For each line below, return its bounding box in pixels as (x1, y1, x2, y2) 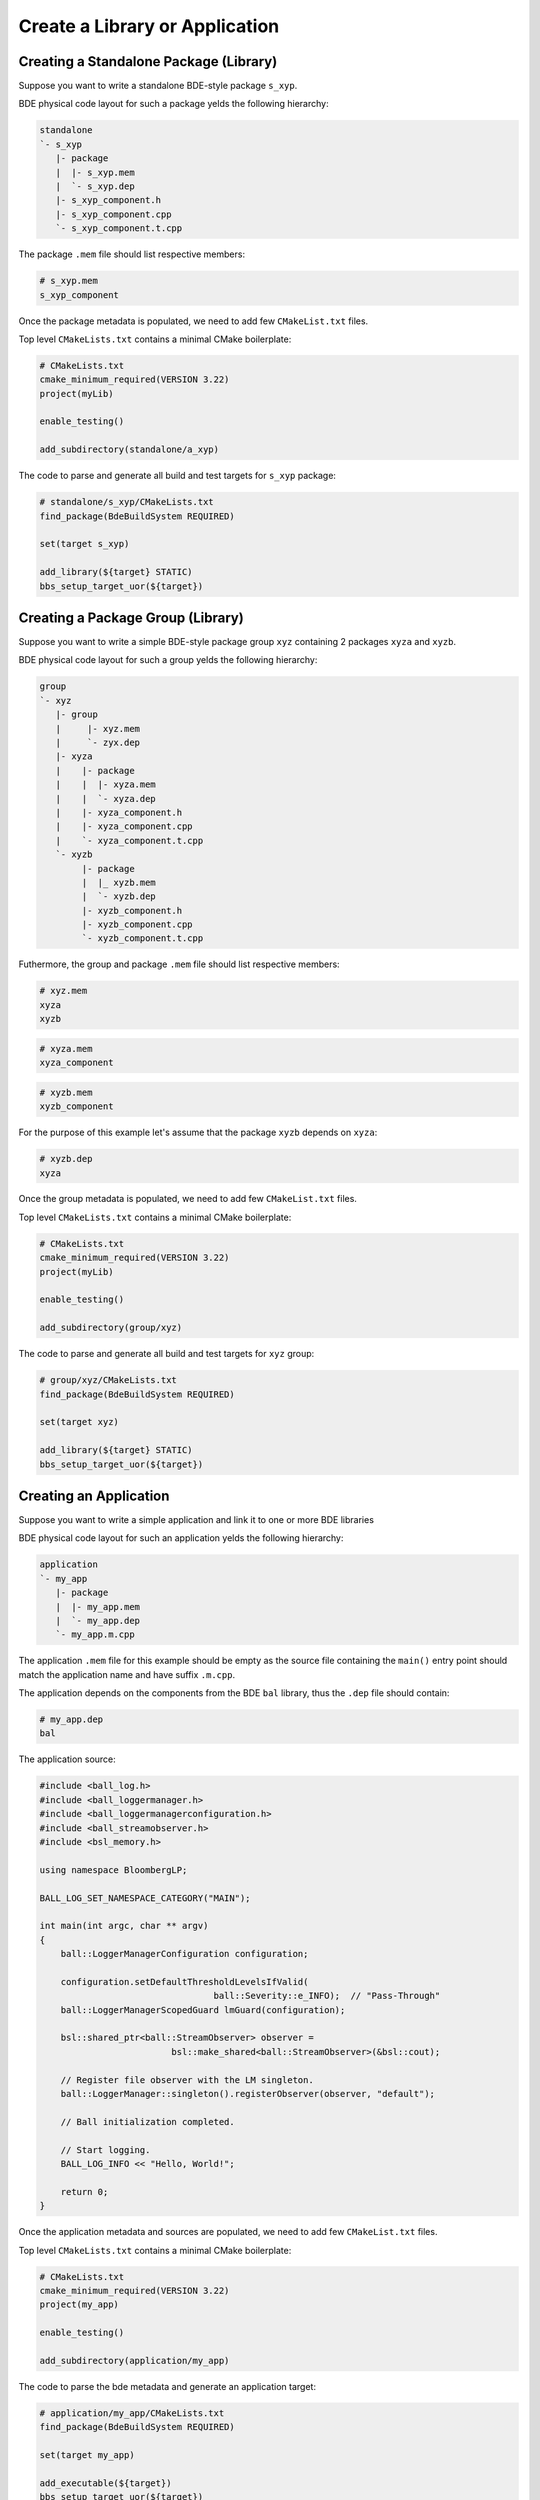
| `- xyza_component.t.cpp (55, 835, 204, 846)
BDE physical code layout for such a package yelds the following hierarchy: (18, 98, 329, 110)
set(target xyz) (39, 1416, 120, 1428)
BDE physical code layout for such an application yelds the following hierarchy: (18, 1532, 344, 1544)
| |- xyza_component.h (55, 806, 183, 818)
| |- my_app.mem (55, 1601, 140, 1612)
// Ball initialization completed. (60, 2116, 235, 2127)
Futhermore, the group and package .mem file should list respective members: (18, 958, 340, 970)
